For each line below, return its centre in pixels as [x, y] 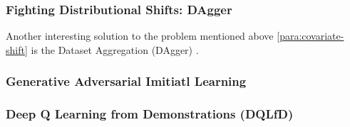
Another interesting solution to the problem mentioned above [140, 36]
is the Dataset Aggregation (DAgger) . [115, 49]
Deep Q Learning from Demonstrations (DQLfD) [150, 114]
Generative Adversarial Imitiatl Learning [126, 81]
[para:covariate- [310, 36]
